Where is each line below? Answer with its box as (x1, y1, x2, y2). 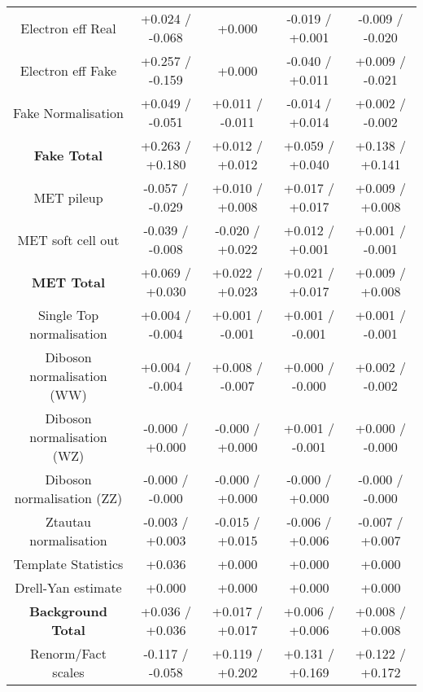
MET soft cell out (17, 230, 120, 249)
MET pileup (33, 187, 103, 207)
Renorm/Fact (30, 644, 107, 663)
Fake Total (33, 145, 103, 164)
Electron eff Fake (20, 60, 117, 80)
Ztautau (45, 512, 92, 531)
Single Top (37, 305, 99, 324)
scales (52, 663, 85, 681)
